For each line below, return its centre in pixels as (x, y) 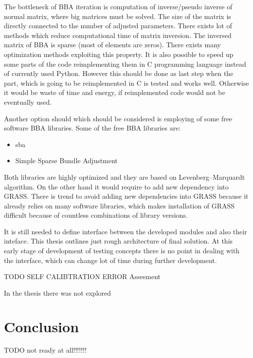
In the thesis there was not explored (58, 292)
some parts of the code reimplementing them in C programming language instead (125, 64)
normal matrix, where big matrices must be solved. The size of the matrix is (117, 16)
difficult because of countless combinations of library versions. (96, 215)
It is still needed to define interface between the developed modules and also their (126, 231)
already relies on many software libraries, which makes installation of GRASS (119, 205)
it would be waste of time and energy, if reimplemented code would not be (115, 92)
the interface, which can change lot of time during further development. (110, 260)
